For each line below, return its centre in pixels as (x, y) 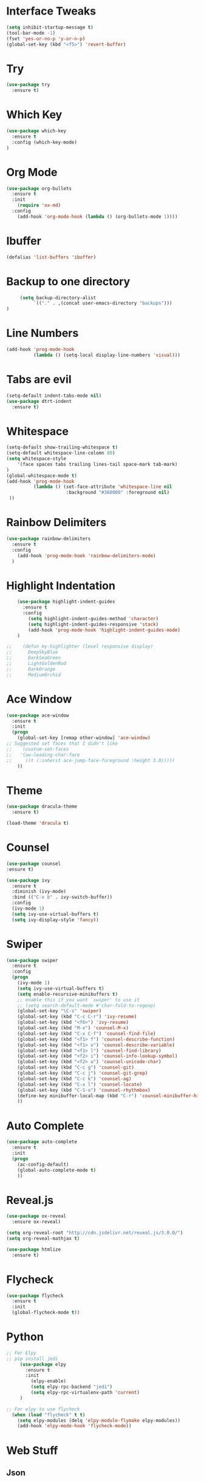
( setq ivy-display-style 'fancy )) (55, 920)
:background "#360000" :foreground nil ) (118, 493)
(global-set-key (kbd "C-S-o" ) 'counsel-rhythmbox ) (84, 1090)
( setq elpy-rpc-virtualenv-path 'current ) (85, 1393)
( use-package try (28, 85)
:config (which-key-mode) (45, 142)
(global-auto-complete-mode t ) (57, 1170)
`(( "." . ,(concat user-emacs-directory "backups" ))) (103, 303)
